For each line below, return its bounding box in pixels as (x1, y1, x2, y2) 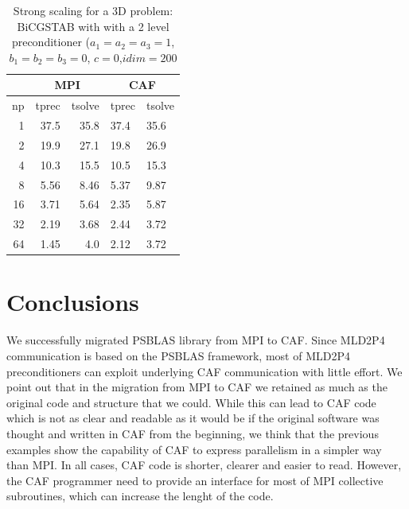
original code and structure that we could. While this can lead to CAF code (6, 394, 376, 410)
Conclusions (6, 286, 139, 318)
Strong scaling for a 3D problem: (13, 2, 173, 18)
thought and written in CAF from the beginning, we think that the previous (6, 425, 379, 441)
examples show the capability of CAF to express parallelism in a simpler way (6, 441, 382, 457)
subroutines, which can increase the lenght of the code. (6, 488, 274, 504)
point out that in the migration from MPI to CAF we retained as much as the (6, 379, 388, 395)
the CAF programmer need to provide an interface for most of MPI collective (6, 472, 384, 488)
